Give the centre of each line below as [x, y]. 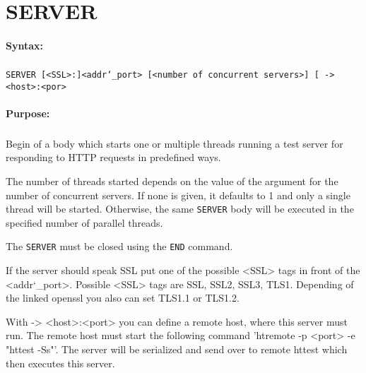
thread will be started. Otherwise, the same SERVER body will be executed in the [180, 209]
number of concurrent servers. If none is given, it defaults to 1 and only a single [178, 195]
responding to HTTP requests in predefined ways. [113, 157]
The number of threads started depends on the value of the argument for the [172, 181]
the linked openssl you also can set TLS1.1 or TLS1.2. [123, 298]
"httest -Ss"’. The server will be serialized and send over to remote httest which [177, 349]
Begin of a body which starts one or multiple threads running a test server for [175, 143]
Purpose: [28, 113]
